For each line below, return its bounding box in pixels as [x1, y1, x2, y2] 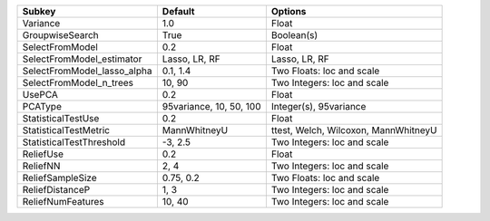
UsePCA [22, 89, 59, 101]
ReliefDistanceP [22, 184, 91, 196]
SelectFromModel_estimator [22, 53, 142, 65]
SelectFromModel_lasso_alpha [22, 64, 152, 77]
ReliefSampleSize [22, 172, 97, 184]
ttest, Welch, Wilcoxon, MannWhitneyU [270, 124, 437, 136]
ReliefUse [22, 148, 64, 160]
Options [270, 5, 307, 17]
